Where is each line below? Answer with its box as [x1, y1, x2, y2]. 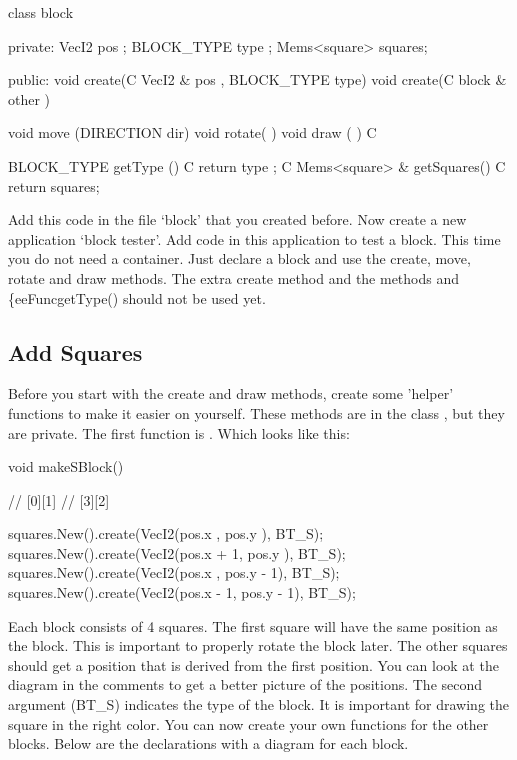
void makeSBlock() [8, 456, 124, 477]
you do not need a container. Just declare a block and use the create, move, [8, 248, 471, 269]
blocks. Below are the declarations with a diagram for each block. [8, 733, 409, 754]
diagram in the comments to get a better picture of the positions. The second [8, 674, 483, 695]
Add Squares [8, 336, 143, 367]
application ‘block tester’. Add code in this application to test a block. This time [8, 228, 501, 249]
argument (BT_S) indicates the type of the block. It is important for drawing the [8, 694, 510, 715]
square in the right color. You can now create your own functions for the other [8, 713, 489, 734]
